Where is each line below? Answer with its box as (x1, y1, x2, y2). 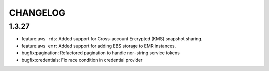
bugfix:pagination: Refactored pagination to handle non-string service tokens (21, 50, 180, 56)
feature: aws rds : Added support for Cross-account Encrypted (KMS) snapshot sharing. (21, 36, 203, 42)
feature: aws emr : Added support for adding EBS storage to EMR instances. (21, 43, 176, 49)
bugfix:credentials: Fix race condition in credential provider (21, 57, 143, 63)
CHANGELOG (9, 7, 66, 18)
